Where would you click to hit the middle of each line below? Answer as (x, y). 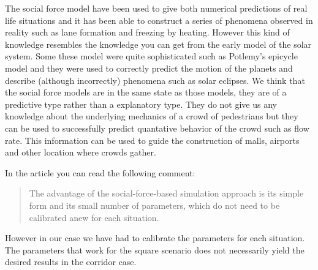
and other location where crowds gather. (81, 152)
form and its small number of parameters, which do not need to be (154, 205)
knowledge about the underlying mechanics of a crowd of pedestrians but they (152, 116)
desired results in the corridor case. (71, 262)
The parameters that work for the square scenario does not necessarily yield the (155, 249)
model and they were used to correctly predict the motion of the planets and (149, 68)
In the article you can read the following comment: (100, 172)
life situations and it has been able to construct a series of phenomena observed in (159, 20)
